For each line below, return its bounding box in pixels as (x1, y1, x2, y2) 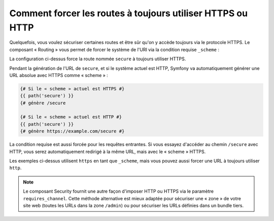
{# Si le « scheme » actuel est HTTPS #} (20, 86, 125, 91)
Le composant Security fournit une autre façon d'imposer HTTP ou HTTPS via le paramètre (23, 188, 214, 195)
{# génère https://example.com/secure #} (20, 128, 125, 134)
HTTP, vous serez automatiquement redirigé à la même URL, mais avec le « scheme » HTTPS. (9, 149, 206, 155)
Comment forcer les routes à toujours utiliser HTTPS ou (9, 8, 248, 19)
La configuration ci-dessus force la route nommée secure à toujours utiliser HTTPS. (9, 56, 186, 62)
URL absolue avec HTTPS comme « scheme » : (9, 72, 109, 78)
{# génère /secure (20, 100, 66, 106)
